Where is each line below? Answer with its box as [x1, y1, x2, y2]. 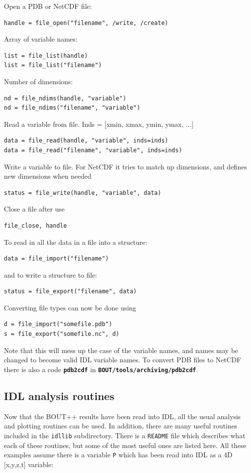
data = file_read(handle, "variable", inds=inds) [4, 137, 168, 144]
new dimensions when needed [4, 171, 92, 181]
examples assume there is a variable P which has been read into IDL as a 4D [4, 449, 232, 460]
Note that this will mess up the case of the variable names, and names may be [4, 345, 238, 355]
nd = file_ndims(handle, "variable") [4, 95, 126, 102]
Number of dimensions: [4, 76, 73, 86]
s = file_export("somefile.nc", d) [4, 331, 120, 338]
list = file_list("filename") [4, 62, 102, 69]
